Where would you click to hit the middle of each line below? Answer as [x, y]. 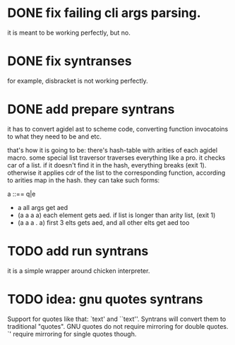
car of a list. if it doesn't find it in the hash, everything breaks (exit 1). [107, 165]
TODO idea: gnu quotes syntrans [105, 299]
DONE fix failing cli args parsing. [104, 13]
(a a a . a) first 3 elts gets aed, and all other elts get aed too [103, 222]
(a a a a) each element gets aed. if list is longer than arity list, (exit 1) [116, 215]
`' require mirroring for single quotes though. [72, 334]
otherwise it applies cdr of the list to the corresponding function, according [116, 172]
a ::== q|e [22, 194]
